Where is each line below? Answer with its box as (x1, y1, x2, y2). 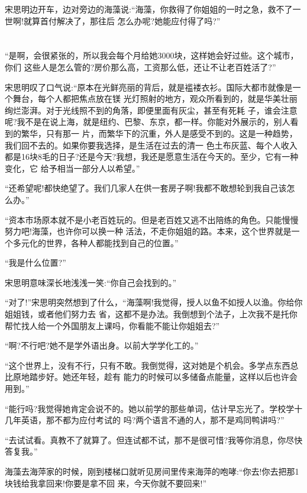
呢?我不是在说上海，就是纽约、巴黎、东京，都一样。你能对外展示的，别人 (5, 115, 290, 128)
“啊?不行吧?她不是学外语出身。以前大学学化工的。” (5, 339, 199, 352)
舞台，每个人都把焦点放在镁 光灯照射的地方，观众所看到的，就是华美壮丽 (12, 92, 298, 105)
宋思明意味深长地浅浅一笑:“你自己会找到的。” (5, 276, 177, 288)
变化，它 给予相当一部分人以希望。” (5, 162, 140, 174)
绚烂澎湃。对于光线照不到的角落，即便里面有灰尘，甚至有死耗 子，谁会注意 (5, 104, 298, 116)
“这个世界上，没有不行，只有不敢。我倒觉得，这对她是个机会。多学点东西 (5, 359, 290, 371)
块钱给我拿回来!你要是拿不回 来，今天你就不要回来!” (5, 476, 207, 489)
